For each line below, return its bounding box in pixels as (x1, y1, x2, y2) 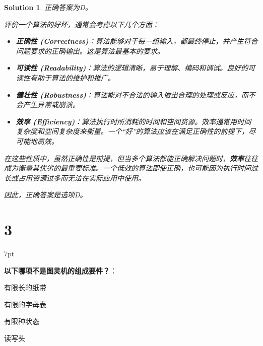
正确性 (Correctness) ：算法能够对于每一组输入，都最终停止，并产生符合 (16, 36, 258, 46)
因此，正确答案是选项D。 (4, 189, 87, 200)
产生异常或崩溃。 (23, 99, 80, 110)
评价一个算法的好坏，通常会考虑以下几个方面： (4, 19, 159, 29)
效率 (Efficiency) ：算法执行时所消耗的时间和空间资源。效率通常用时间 (16, 116, 251, 126)
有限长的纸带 (4, 282, 46, 293)
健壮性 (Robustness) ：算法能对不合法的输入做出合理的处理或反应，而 (16, 89, 248, 100)
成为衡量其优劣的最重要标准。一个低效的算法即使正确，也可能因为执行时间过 (4, 163, 258, 173)
